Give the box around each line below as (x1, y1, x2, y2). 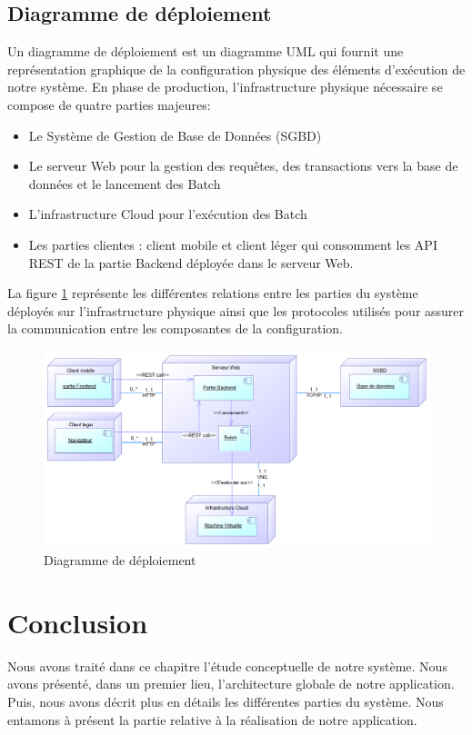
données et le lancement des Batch (28, 174, 221, 193)
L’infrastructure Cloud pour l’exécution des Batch (28, 204, 307, 223)
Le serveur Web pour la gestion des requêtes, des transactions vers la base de (28, 156, 458, 175)
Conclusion (7, 603, 148, 641)
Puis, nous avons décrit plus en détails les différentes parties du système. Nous (7, 691, 444, 710)
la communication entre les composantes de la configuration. (7, 319, 343, 338)
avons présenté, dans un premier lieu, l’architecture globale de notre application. (7, 674, 455, 693)
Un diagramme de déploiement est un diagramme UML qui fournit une (7, 42, 404, 61)
